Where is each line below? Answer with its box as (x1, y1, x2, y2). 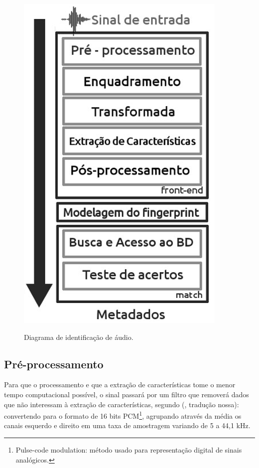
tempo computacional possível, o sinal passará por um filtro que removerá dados (4, 389, 249, 399)
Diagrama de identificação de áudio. (24, 331, 133, 342)
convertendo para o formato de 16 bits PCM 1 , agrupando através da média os (4, 409, 242, 421)
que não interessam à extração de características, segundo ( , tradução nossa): (4, 399, 239, 409)
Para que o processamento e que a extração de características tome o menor (4, 379, 236, 390)
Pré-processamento (4, 356, 104, 371)
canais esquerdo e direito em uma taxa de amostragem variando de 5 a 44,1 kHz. (4, 420, 251, 431)
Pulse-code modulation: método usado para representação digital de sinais (15, 445, 242, 455)
